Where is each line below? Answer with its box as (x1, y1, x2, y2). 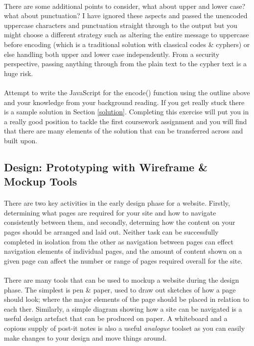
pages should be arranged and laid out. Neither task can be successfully (4, 227, 219, 237)
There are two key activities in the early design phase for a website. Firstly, (4, 198, 230, 208)
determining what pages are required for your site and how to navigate (4, 207, 216, 217)
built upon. (4, 135, 38, 145)
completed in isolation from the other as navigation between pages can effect (4, 236, 233, 246)
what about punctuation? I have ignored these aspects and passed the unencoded (4, 10, 248, 21)
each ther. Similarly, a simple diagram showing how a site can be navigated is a (4, 303, 242, 314)
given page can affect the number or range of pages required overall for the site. (4, 255, 243, 266)
